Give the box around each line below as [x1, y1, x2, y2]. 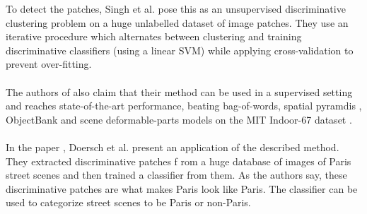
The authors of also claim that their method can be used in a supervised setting [6, 84, 353, 99]
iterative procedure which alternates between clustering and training [6, 29, 302, 44]
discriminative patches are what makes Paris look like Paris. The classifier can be [6, 181, 358, 196]
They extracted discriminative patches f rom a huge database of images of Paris [6, 153, 351, 168]
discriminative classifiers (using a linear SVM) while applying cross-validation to [6, 42, 354, 57]
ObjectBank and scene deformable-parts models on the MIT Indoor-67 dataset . [6, 112, 352, 126]
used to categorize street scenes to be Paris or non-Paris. [6, 195, 251, 210]
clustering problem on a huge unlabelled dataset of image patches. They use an [6, 15, 349, 30]
